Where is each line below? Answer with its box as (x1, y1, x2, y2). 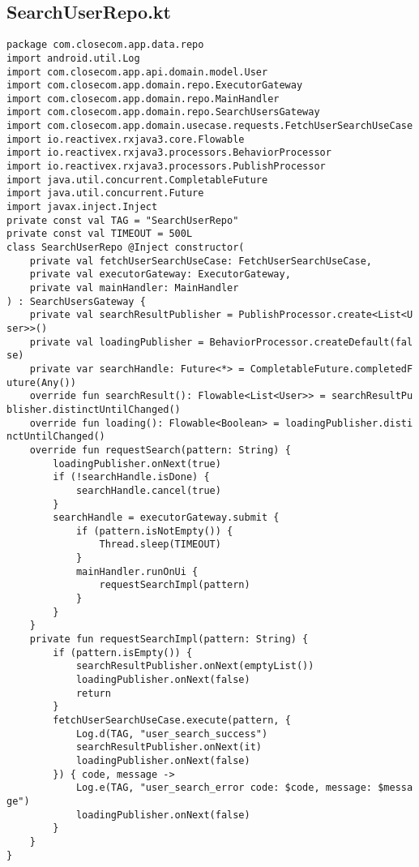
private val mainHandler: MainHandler (29, 282, 239, 294)
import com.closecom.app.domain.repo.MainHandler (6, 92, 280, 105)
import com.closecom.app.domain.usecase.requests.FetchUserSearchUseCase (6, 120, 413, 132)
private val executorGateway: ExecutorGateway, (29, 268, 291, 281)
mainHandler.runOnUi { (75, 565, 199, 577)
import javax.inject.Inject (6, 201, 158, 213)
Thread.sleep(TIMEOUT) (99, 539, 221, 551)
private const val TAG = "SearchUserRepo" (6, 214, 239, 226)
